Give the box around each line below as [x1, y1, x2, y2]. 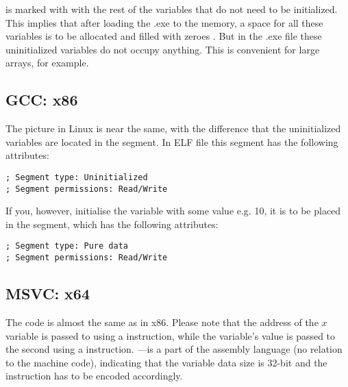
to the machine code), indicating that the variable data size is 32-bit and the [5, 355, 327, 369]
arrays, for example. [5, 55, 89, 70]
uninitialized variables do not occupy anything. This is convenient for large [5, 42, 320, 56]
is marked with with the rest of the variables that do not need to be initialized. [5, 2, 338, 16]
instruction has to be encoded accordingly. [5, 369, 183, 383]
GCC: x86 [5, 89, 78, 110]
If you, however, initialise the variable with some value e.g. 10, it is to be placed [5, 203, 341, 218]
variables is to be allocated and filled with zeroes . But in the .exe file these [5, 29, 322, 43]
